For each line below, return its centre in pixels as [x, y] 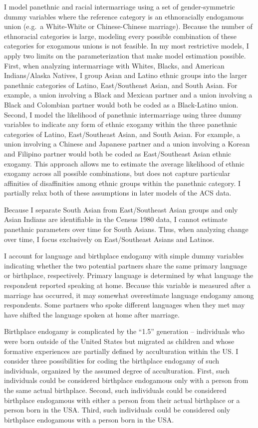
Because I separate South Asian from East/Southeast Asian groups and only [121, 209]
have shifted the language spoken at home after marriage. [92, 314]
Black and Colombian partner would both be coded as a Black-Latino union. [121, 104]
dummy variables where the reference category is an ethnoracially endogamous [124, 16]
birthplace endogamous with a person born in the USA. [89, 419]
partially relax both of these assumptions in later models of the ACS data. [118, 193]
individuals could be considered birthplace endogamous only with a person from [126, 380]
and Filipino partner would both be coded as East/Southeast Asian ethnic [118, 153]
